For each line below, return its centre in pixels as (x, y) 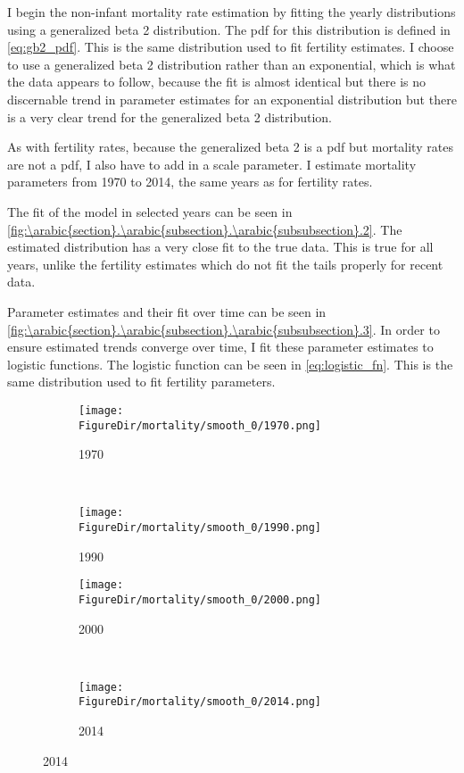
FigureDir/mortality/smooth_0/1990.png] (200, 528)
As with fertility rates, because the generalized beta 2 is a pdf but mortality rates (230, 147)
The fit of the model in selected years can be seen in (150, 211)
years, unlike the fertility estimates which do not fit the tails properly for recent (225, 264)
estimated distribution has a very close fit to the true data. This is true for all (220, 247)
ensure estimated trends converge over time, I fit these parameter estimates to (220, 347)
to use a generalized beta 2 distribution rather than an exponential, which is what (232, 64)
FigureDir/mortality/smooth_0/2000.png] (200, 599)
